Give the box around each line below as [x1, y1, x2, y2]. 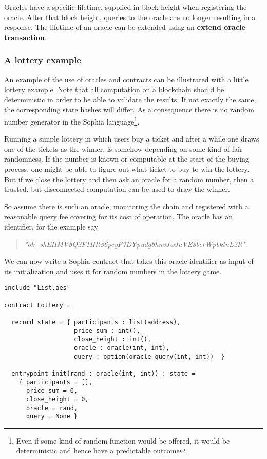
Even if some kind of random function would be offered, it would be [16, 435, 230, 446]
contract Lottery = [4, 301, 70, 309]
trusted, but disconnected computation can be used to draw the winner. [4, 184, 230, 195]
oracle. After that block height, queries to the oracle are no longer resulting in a [4, 11, 256, 22]
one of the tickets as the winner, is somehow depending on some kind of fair [4, 143, 243, 154]
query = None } [26, 413, 78, 420]
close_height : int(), [74, 336, 151, 343]
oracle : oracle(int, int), [74, 344, 170, 351]
